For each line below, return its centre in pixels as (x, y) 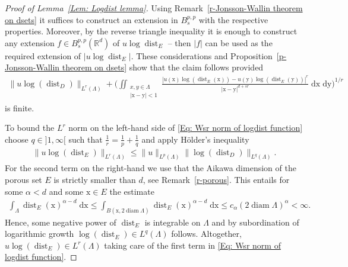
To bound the (30, 128)
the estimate (132, 191)
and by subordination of (255, 222)
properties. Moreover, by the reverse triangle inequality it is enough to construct (151, 31)
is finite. (20, 107)
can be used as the (239, 42)
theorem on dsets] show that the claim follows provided (163, 67)
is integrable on (173, 222)
